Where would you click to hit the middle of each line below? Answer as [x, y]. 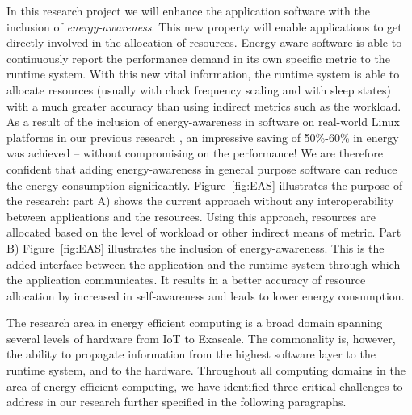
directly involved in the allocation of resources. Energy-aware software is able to [204, 42]
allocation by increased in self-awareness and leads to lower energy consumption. [206, 295]
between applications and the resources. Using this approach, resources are [191, 216]
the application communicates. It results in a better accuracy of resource [186, 280]
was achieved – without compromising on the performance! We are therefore [195, 153]
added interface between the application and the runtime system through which [204, 264]
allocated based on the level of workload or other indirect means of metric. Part [204, 232]
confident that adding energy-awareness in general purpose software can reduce [202, 168]
